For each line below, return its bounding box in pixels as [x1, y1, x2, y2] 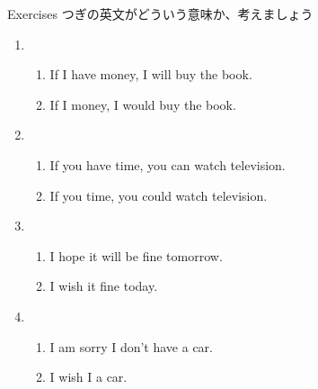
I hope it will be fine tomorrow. [49, 246, 223, 265]
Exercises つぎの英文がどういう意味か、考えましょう [7, 5, 314, 23]
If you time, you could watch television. [49, 185, 268, 204]
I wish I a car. [49, 367, 128, 386]
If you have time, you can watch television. [49, 155, 286, 174]
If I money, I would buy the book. [49, 95, 236, 113]
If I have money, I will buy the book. [49, 65, 252, 84]
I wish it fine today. [49, 276, 158, 295]
